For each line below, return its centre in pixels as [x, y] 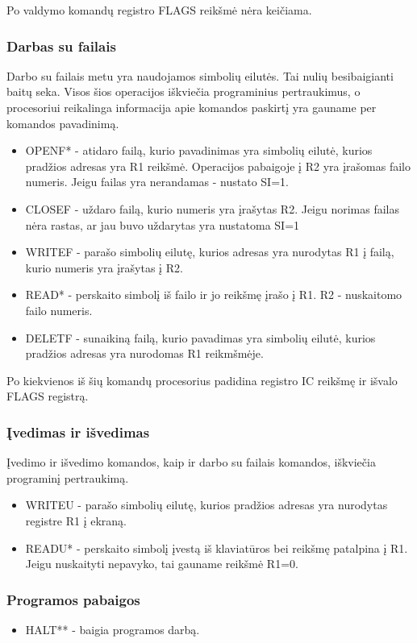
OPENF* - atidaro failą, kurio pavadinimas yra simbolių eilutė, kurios [199, 150]
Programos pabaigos [73, 599]
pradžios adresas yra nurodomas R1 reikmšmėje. [144, 353]
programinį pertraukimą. [68, 477]
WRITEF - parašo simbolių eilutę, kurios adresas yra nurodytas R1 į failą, [210, 252]
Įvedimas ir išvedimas [78, 431]
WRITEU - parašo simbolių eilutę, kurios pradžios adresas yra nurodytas [206, 505]
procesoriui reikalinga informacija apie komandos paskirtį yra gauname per [192, 107]
